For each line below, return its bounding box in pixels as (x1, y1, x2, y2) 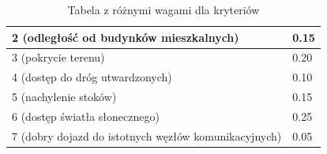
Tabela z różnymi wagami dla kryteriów (67, 2, 260, 17)
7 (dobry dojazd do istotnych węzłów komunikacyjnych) (12, 127, 282, 144)
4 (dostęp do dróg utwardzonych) (12, 69, 172, 85)
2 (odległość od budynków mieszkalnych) (12, 28, 239, 45)
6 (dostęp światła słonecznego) (12, 107, 160, 124)
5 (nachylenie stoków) (12, 88, 117, 105)
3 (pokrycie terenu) (12, 49, 105, 66)
